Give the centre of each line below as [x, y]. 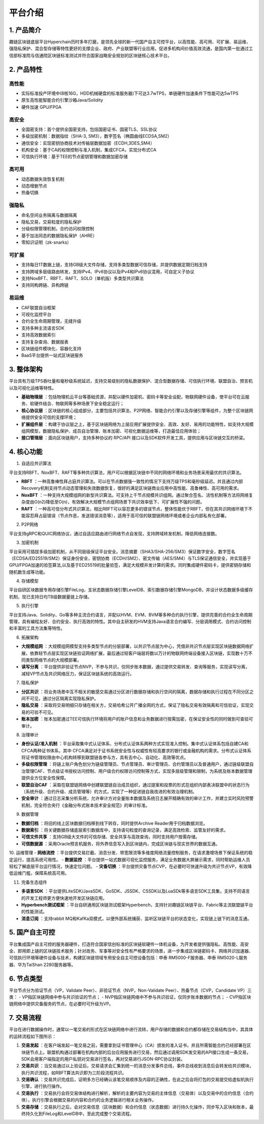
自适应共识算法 [36, 464]
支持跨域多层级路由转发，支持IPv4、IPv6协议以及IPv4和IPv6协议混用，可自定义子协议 [108, 272]
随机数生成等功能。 [28, 572]
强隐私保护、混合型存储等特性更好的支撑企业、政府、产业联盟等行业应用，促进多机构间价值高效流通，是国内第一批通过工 [131, 48]
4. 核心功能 [26, 452]
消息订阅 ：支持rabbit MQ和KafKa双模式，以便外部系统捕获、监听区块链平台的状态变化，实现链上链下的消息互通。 [136, 918]
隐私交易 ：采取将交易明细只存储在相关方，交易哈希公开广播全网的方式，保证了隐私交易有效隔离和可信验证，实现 [135, 705]
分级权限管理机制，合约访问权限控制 [58, 229]
